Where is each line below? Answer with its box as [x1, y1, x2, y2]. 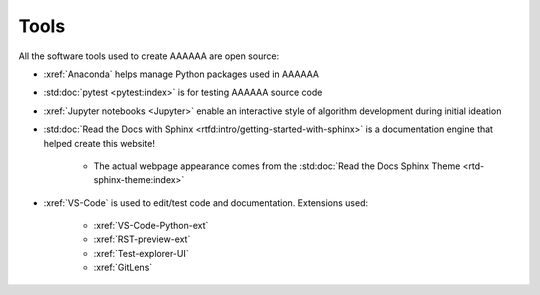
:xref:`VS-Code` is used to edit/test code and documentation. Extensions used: [43, 196, 369, 209]
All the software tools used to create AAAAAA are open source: [18, 50, 280, 62]
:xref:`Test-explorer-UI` [93, 247, 189, 259]
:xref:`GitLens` [93, 261, 153, 274]
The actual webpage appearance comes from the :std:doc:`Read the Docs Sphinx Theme [93, 160, 461, 172]
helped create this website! [43, 137, 155, 149]
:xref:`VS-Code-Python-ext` [93, 220, 209, 232]
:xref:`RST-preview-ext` [93, 233, 191, 245]
